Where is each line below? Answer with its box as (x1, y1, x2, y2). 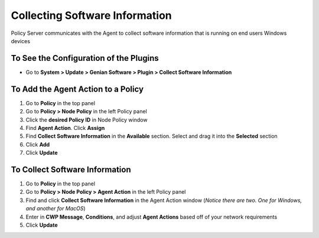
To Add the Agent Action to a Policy (11, 84, 144, 94)
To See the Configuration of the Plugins (11, 53, 159, 63)
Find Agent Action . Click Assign (25, 124, 105, 131)
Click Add (25, 141, 50, 148)
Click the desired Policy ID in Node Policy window (25, 116, 148, 123)
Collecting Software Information (11, 9, 172, 22)
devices (11, 37, 31, 44)
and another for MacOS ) (25, 205, 86, 212)
